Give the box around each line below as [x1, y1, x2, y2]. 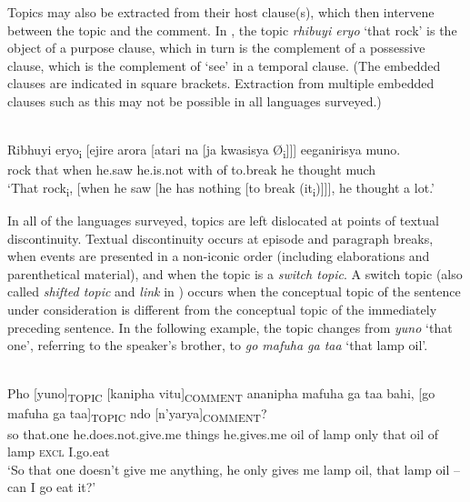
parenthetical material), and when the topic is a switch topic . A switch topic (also [7, 264, 463, 283]
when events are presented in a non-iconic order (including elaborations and [7, 246, 430, 266]
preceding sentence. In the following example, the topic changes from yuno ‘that [7, 317, 453, 336]
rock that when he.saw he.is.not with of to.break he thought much [7, 160, 376, 179]
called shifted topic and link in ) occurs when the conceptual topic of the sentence [7, 282, 461, 301]
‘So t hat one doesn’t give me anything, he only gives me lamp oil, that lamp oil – [7, 459, 460, 478]
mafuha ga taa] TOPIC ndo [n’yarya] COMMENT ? [7, 404, 267, 426]
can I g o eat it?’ [7, 477, 96, 497]
